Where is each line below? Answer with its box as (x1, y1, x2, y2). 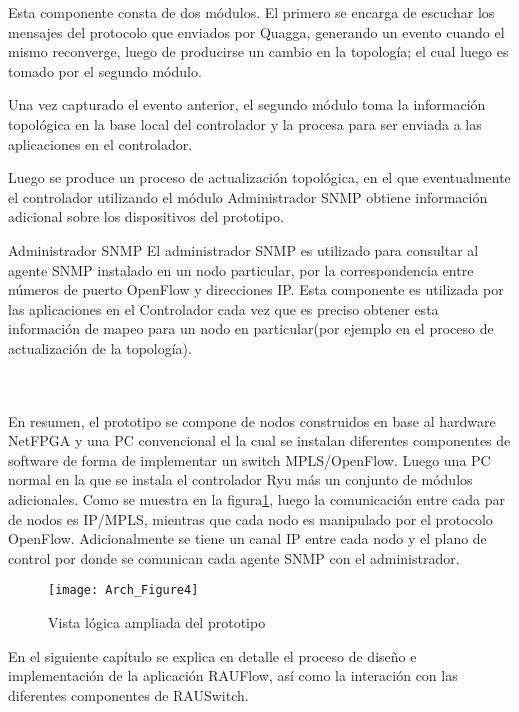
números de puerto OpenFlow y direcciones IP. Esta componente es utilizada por (8, 279, 504, 300)
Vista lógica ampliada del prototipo (48, 612, 266, 633)
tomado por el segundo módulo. (8, 60, 202, 81)
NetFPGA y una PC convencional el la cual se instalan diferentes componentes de (8, 430, 511, 451)
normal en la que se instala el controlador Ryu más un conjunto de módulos (8, 469, 473, 490)
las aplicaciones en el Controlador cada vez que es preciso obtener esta (8, 298, 439, 319)
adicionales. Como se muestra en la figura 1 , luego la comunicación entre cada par (8, 489, 505, 510)
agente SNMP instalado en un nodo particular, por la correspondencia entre (8, 259, 474, 280)
